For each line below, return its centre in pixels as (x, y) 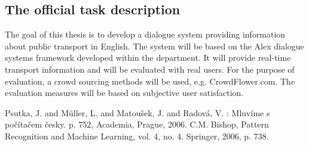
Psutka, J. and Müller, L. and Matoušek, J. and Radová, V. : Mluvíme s (137, 112)
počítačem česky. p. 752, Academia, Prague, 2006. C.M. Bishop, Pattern (137, 124)
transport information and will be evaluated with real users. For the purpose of (150, 69)
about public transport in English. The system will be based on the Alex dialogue (154, 46)
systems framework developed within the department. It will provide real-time (148, 58)
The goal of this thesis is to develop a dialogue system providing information (145, 34)
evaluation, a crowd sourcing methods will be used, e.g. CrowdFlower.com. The (150, 81)
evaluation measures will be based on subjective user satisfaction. (124, 93)
